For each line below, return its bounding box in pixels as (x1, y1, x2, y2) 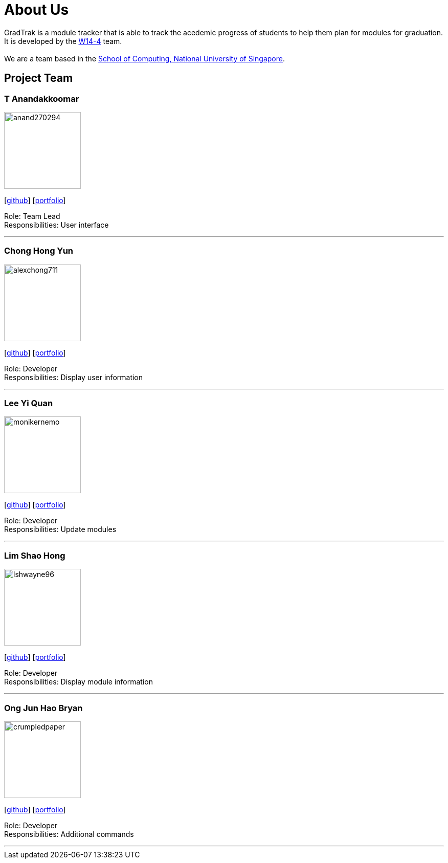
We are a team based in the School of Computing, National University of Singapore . (4, 54, 285, 63)
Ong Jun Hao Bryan (4, 702, 83, 713)
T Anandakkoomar (4, 93, 79, 104)
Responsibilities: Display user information (4, 372, 143, 382)
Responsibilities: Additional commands (4, 829, 134, 838)
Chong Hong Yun (4, 246, 74, 256)
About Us (4, 1, 69, 18)
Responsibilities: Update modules (4, 525, 117, 534)
